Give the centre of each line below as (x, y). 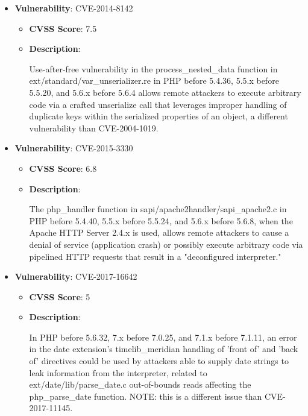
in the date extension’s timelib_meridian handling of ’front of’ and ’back (164, 349)
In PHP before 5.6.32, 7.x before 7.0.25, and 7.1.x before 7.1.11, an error (163, 337)
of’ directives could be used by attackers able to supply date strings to (159, 361)
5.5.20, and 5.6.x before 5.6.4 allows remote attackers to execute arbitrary (165, 92)
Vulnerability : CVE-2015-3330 (74, 148)
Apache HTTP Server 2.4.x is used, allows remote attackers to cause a (159, 232)
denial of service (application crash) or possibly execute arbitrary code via (166, 244)
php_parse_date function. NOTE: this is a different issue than (146, 396)
